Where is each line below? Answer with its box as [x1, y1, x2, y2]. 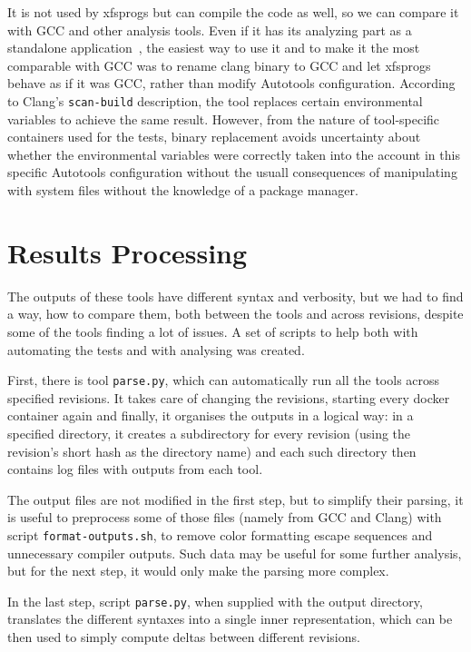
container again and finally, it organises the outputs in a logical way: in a [7, 406, 414, 425]
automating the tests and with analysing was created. [7, 340, 305, 359]
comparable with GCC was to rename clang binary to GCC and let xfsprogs [7, 55, 431, 74]
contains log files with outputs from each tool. [7, 459, 263, 479]
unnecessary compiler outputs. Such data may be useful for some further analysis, [7, 543, 462, 562]
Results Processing [7, 233, 248, 271]
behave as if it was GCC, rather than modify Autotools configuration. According [7, 74, 456, 93]
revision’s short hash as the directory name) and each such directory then [7, 441, 417, 460]
